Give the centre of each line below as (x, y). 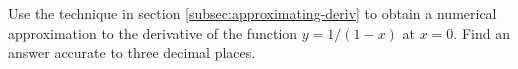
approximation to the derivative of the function (153, 32)
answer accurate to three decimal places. (132, 52)
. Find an (481, 32)
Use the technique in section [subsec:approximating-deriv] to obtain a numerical (252, 13)
